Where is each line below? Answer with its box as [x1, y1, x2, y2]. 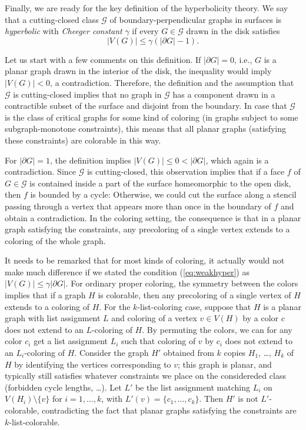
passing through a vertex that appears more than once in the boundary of [5, 199, 271, 212]
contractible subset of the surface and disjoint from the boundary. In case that [5, 99, 287, 112]
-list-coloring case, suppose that [137, 300, 251, 312]
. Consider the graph [74, 346, 149, 359]
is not [238, 392, 258, 405]
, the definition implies [50, 154, 131, 166]
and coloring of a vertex [111, 312, 197, 324]
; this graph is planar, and [178, 358, 272, 370]
